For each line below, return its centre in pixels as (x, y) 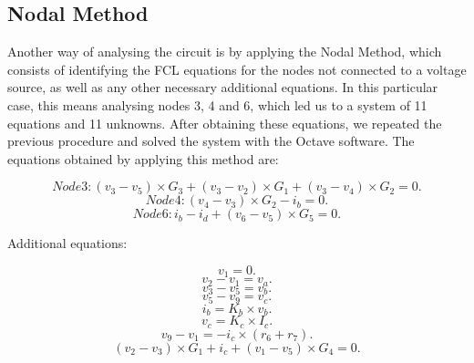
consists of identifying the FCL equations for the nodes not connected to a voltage (237, 69)
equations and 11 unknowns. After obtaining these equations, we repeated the (225, 123)
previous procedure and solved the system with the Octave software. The (211, 141)
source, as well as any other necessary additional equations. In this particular (223, 87)
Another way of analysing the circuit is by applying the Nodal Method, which (225, 52)
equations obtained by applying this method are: (143, 158)
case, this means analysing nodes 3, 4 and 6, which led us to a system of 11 (217, 104)
